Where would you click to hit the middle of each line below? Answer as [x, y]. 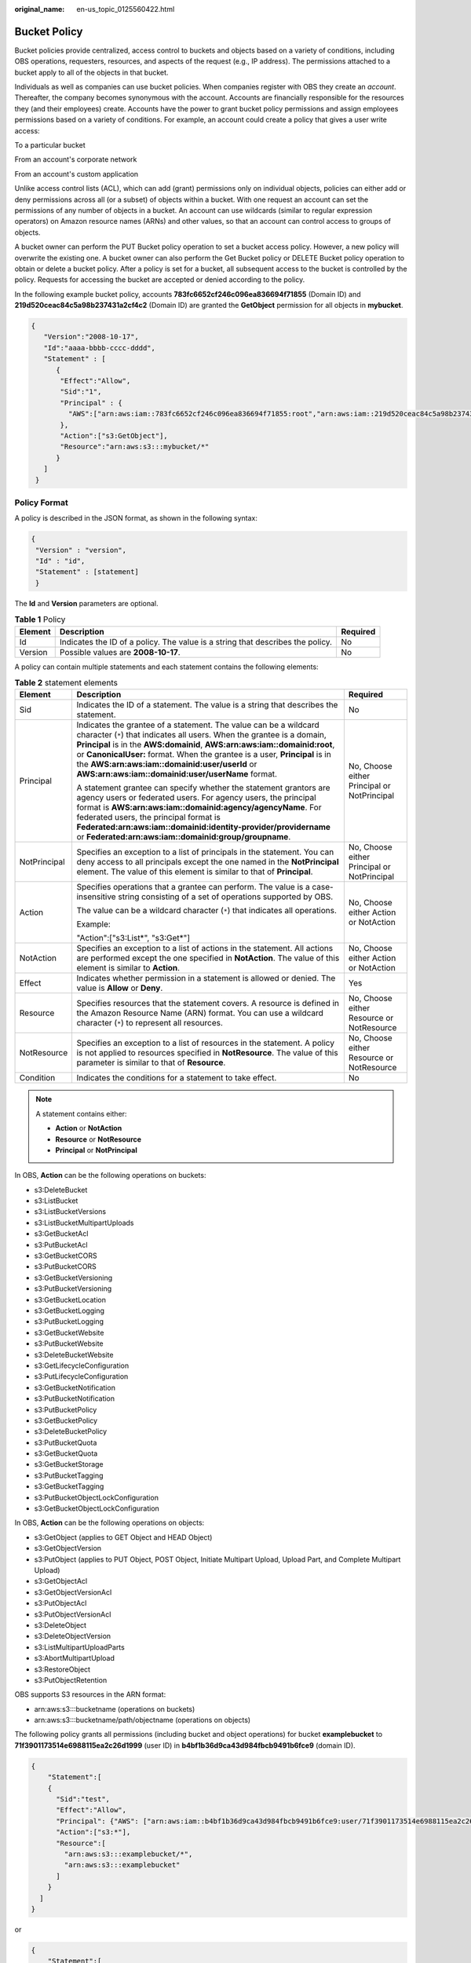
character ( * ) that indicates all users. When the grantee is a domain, [202, 735]
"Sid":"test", [83, 1799]
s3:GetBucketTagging [69, 1486]
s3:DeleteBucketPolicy [71, 1431]
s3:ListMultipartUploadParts [79, 1647]
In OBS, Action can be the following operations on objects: [110, 1523]
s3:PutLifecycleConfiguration [81, 1376]
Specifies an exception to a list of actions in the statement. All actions [205, 949]
